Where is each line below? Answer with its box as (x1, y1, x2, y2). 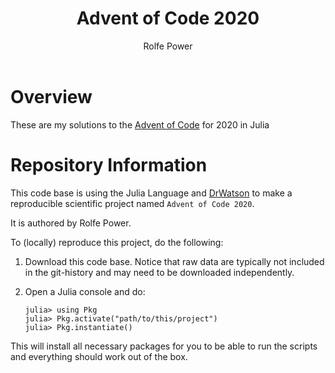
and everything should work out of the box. (10, 350, 188, 362)
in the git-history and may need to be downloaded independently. (24, 266, 295, 278)
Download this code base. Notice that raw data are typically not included (24, 255, 325, 267)
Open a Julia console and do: (24, 285, 146, 297)
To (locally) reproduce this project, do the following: (10, 236, 224, 248)
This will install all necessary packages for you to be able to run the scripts (10, 340, 318, 352)
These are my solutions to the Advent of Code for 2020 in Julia (10, 118, 270, 131)
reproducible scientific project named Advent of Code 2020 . (10, 197, 255, 209)
